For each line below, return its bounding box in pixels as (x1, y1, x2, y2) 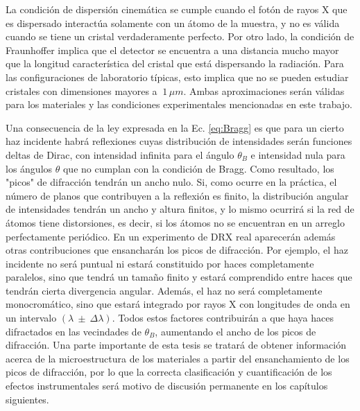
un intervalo (6, 311, 57, 325)
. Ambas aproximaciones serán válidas (183, 83, 345, 98)
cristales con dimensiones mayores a (6, 83, 157, 98)
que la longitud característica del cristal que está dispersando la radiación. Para (6, 56, 344, 71)
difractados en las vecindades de (6, 324, 142, 338)
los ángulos (6, 161, 53, 175)
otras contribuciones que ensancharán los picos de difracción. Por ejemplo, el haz (6, 243, 348, 257)
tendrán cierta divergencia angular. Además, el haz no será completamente (6, 283, 323, 297)
